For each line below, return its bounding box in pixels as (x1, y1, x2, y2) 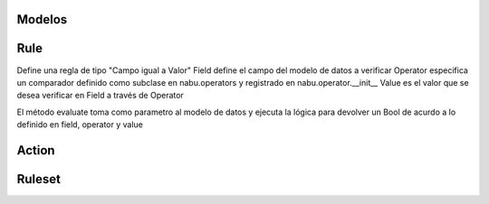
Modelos (16, 12, 68, 27)
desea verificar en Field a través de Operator (16, 90, 185, 101)
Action (16, 143, 55, 158)
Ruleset (16, 172, 62, 187)
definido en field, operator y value (16, 119, 144, 130)
